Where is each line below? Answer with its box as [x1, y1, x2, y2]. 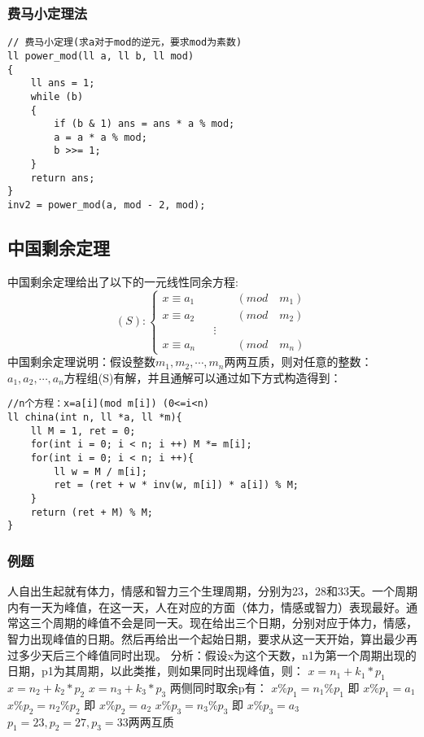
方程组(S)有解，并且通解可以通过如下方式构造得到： [63, 368, 342, 386]
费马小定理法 [7, 2, 88, 23]
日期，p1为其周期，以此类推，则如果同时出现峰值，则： [7, 662, 304, 679]
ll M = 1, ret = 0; [30, 425, 136, 437]
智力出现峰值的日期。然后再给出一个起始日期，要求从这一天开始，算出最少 [7, 630, 406, 647]
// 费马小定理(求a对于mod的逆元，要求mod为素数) [7, 37, 243, 49]
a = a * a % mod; [54, 131, 147, 143]
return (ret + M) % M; [30, 506, 153, 518]
